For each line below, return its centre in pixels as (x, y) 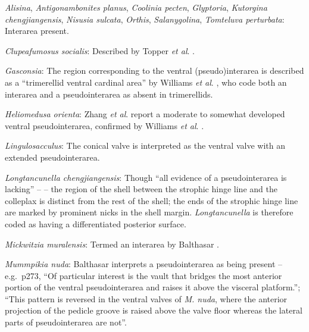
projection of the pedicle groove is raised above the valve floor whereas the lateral (154, 310)
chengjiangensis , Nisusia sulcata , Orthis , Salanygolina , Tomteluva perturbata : (145, 19)
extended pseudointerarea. (52, 157)
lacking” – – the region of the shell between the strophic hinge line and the (141, 189)
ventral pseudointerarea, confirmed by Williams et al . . (104, 125)
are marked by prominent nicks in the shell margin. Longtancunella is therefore (149, 212)
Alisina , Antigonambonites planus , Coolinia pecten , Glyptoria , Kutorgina (136, 7)
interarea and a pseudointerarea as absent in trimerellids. (109, 94)
